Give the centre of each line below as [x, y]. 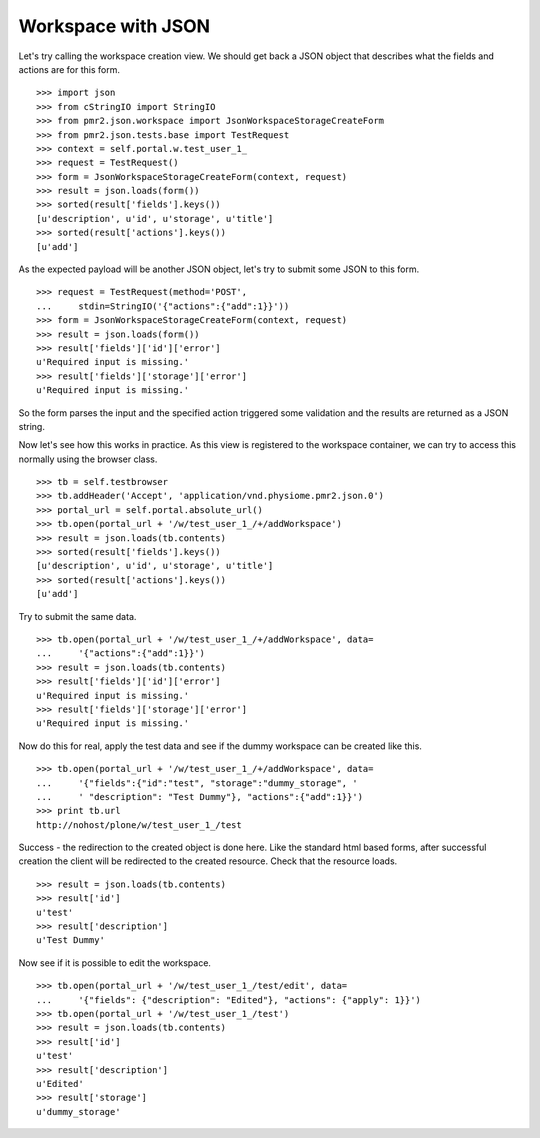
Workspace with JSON [114, 26]
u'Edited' [60, 1083]
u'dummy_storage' [78, 1111]
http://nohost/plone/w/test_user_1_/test [139, 824]
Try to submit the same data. [77, 616]
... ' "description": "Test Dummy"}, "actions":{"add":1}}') [200, 796]
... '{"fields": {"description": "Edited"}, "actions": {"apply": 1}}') [229, 999]
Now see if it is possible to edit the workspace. [115, 962]
